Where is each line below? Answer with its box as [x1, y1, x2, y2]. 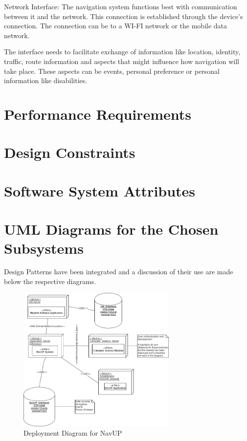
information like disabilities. [4, 75, 88, 86]
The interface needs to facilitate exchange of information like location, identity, [4, 46, 241, 57]
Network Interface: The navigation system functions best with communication [4, 1, 237, 11]
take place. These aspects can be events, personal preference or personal [4, 66, 220, 76]
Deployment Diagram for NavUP [23, 428, 122, 438]
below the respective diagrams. [4, 276, 96, 286]
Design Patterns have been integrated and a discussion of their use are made [4, 266, 233, 277]
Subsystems [4, 238, 84, 258]
